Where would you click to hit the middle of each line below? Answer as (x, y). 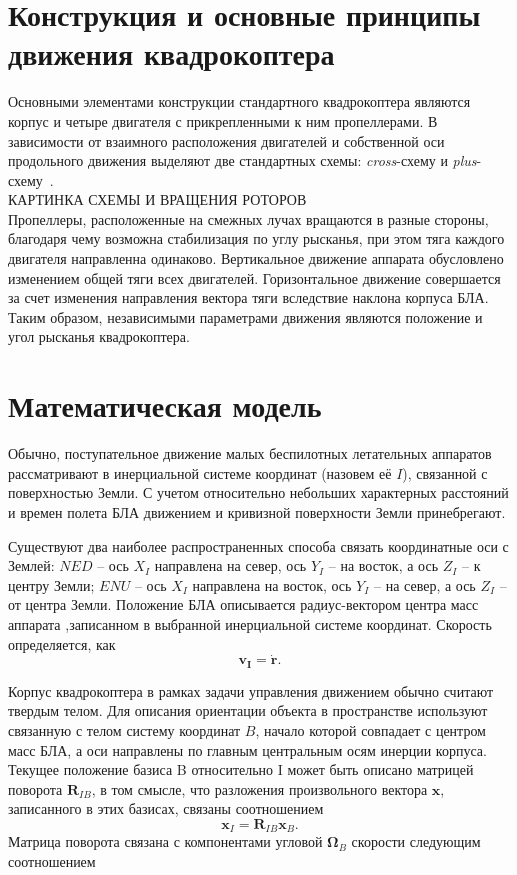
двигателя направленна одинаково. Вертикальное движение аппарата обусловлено (256, 258)
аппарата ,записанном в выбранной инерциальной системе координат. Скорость (250, 623)
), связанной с (445, 472)
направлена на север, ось (230, 565)
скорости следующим (416, 841)
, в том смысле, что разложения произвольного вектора (259, 788)
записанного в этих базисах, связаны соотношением (166, 808)
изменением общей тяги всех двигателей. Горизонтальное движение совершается (254, 277)
